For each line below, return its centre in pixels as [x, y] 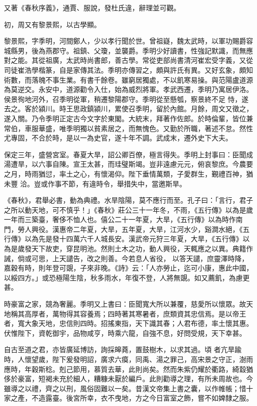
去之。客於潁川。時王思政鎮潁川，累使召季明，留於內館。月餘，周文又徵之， [128, 109]
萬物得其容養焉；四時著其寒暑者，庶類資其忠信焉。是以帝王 [149, 313]
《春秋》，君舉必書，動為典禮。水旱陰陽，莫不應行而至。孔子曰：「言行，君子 [128, 200]
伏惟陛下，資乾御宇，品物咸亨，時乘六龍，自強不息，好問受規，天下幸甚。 [125, 333]
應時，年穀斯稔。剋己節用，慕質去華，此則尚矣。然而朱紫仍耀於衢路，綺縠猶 [128, 369]
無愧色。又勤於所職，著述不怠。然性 [194, 128]
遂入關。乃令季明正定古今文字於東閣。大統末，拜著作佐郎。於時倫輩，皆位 [125, 118]
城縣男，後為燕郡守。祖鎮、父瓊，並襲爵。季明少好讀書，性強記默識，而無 [125, 50]
